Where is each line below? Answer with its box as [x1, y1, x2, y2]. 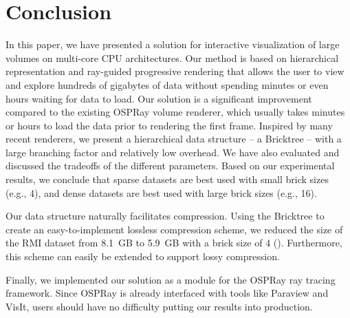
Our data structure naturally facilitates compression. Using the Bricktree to [6, 209, 325, 223]
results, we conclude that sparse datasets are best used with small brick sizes [6, 172, 329, 187]
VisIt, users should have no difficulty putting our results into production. [6, 299, 313, 313]
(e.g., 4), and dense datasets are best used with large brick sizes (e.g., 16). [6, 185, 317, 200]
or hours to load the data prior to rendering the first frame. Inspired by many [6, 118, 333, 132]
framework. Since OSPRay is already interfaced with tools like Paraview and [6, 286, 329, 300]
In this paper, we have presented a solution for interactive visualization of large [6, 37, 340, 52]
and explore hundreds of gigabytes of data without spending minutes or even [6, 77, 329, 92]
